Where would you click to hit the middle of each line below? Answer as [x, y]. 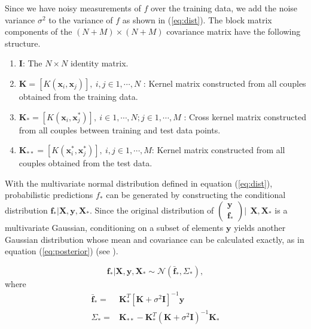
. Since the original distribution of [152, 210]
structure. [23, 43]
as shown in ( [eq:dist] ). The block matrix [197, 19]
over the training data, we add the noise [224, 8]
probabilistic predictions [49, 195]
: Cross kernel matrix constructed [245, 116]
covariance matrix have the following [234, 31]
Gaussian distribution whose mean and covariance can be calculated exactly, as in [155, 239]
